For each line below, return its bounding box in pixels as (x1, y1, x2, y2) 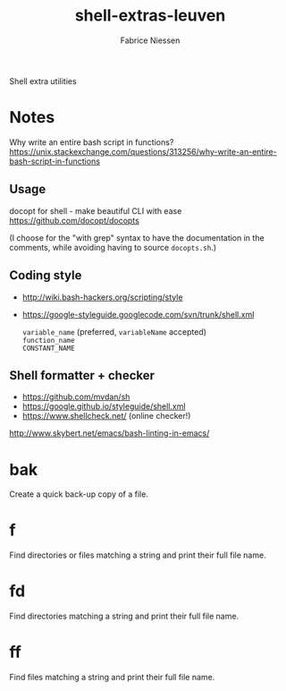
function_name (21, 336, 75, 345)
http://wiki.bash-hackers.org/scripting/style (21, 292, 183, 303)
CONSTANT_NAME (21, 344, 75, 353)
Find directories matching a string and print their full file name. (9, 610, 240, 622)
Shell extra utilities (9, 75, 78, 86)
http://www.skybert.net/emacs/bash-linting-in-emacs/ (9, 428, 210, 439)
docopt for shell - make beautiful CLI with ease (9, 205, 182, 216)
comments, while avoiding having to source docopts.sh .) (9, 242, 217, 252)
